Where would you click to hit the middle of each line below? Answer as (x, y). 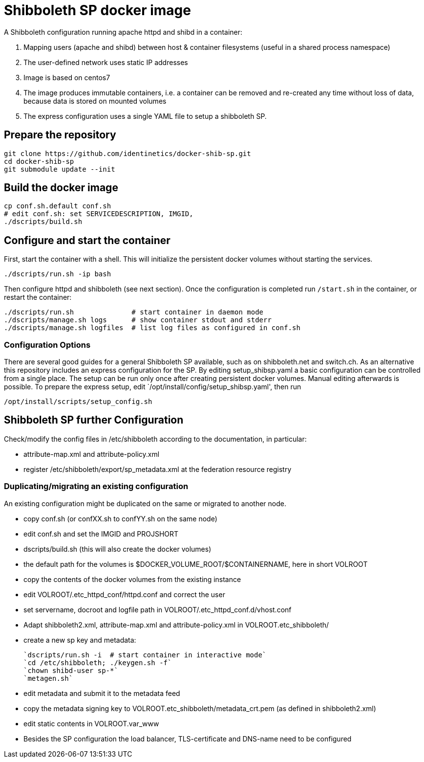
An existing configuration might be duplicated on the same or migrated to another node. (145, 503)
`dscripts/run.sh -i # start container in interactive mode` (145, 655)
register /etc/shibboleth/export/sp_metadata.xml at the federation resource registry (158, 469)
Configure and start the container (87, 240)
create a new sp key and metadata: (80, 640)
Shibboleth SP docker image (97, 10)
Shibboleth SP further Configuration (94, 420)
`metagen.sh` (48, 678)
